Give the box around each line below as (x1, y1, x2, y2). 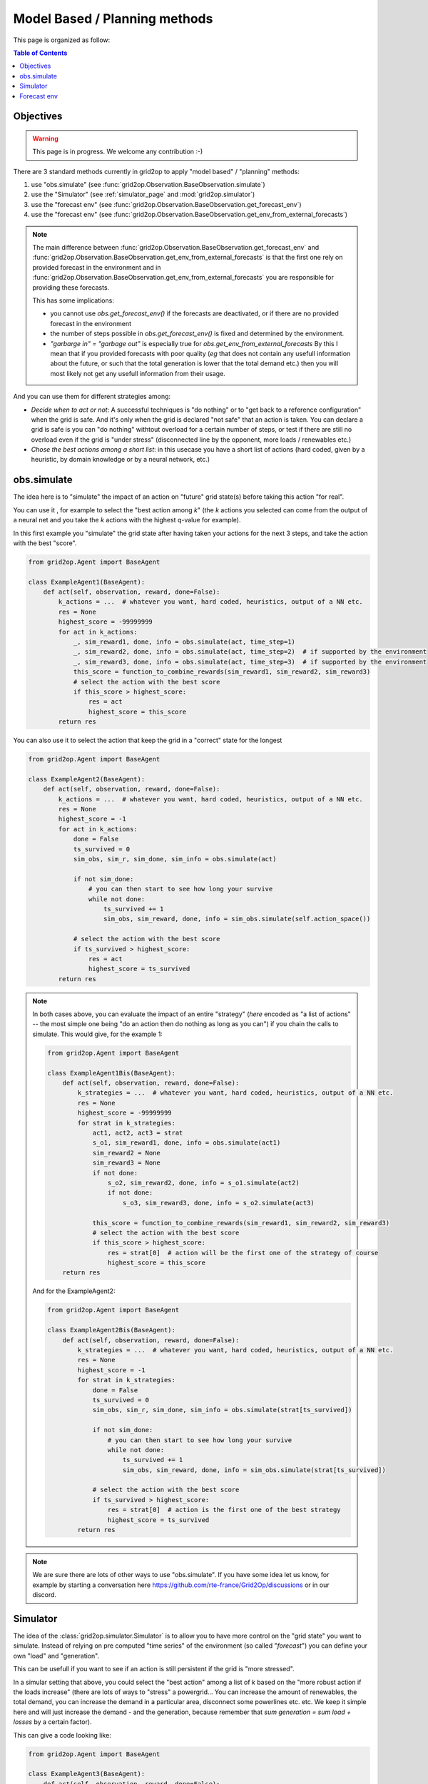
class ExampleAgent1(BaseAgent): (28, 578, 146, 586)
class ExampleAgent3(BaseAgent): (28, 1770, 146, 1778)
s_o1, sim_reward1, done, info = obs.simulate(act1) (92, 1139, 281, 1147)
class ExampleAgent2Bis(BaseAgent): (47, 1326, 176, 1334)
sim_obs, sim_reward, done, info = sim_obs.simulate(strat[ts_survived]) (122, 1466, 387, 1474)
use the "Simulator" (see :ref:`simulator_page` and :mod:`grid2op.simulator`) (31, 190, 255, 199)
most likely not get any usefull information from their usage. (50, 369, 226, 377)
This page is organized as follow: (13, 36, 111, 44)
